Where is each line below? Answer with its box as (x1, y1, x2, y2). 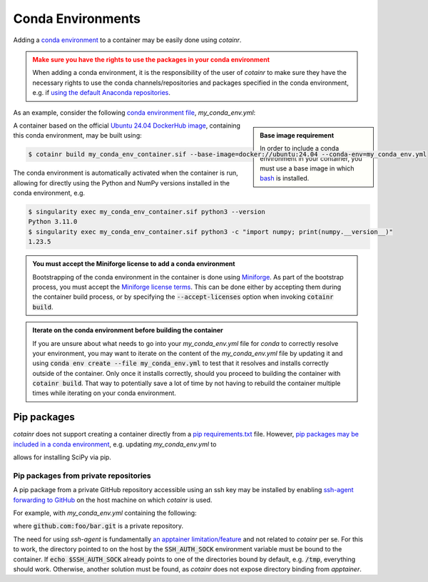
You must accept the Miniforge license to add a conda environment (32, 260, 235, 268)
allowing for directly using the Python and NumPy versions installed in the (13, 178, 230, 187)
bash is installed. (260, 174, 310, 183)
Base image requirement (260, 131, 335, 139)
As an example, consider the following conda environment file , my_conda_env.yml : (13, 108, 256, 117)
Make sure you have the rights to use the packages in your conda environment (32, 55, 270, 63)
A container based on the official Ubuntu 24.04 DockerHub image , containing (13, 121, 240, 130)
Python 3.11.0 (28, 218, 78, 226)
